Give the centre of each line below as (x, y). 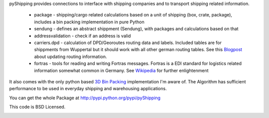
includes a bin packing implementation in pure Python (89, 22)
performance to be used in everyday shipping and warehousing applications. (88, 89)
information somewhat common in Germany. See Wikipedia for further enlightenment (121, 70)
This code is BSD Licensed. (37, 107)
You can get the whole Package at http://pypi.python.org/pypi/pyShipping (85, 98)
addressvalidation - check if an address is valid (83, 36)
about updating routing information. (70, 57)
